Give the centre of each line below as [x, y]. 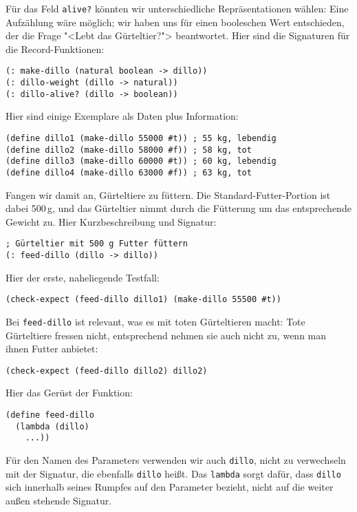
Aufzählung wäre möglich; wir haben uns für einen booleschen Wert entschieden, [175, 22]
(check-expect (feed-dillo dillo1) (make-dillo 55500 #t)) [143, 300]
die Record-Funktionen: [55, 49]
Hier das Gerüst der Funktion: [69, 393]
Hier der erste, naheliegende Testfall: [83, 277]
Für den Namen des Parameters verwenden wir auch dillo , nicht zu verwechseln [176, 460]
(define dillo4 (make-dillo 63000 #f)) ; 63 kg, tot [129, 172]
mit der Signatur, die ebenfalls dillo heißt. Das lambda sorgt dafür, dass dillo [173, 473]
